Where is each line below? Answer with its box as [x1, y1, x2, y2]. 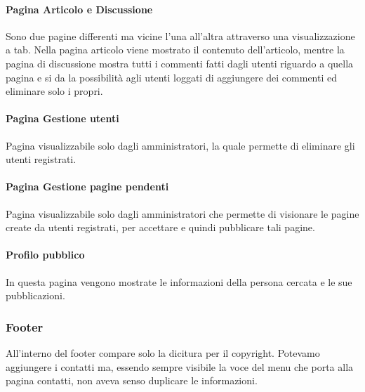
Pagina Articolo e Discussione [6, 1, 153, 16]
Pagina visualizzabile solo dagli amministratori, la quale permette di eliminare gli [6, 138, 355, 152]
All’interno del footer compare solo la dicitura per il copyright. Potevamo [6, 345, 320, 360]
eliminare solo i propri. [6, 84, 103, 98]
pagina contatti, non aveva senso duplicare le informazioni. [6, 373, 258, 388]
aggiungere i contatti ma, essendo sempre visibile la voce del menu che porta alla [6, 359, 354, 374]
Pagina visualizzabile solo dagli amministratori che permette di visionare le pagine [6, 206, 359, 221]
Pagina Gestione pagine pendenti [6, 179, 169, 194]
